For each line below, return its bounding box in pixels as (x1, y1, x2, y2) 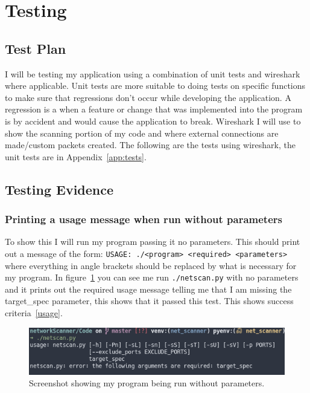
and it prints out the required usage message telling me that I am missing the (5, 282, 292, 295)
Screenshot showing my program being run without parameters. (29, 377, 265, 389)
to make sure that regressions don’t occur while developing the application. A (5, 91, 291, 103)
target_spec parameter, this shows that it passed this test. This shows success (5, 294, 294, 307)
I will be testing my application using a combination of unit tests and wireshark (5, 67, 300, 80)
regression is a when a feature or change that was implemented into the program (5, 103, 303, 115)
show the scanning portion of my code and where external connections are (5, 126, 279, 139)
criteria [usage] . (5, 307, 63, 319)
